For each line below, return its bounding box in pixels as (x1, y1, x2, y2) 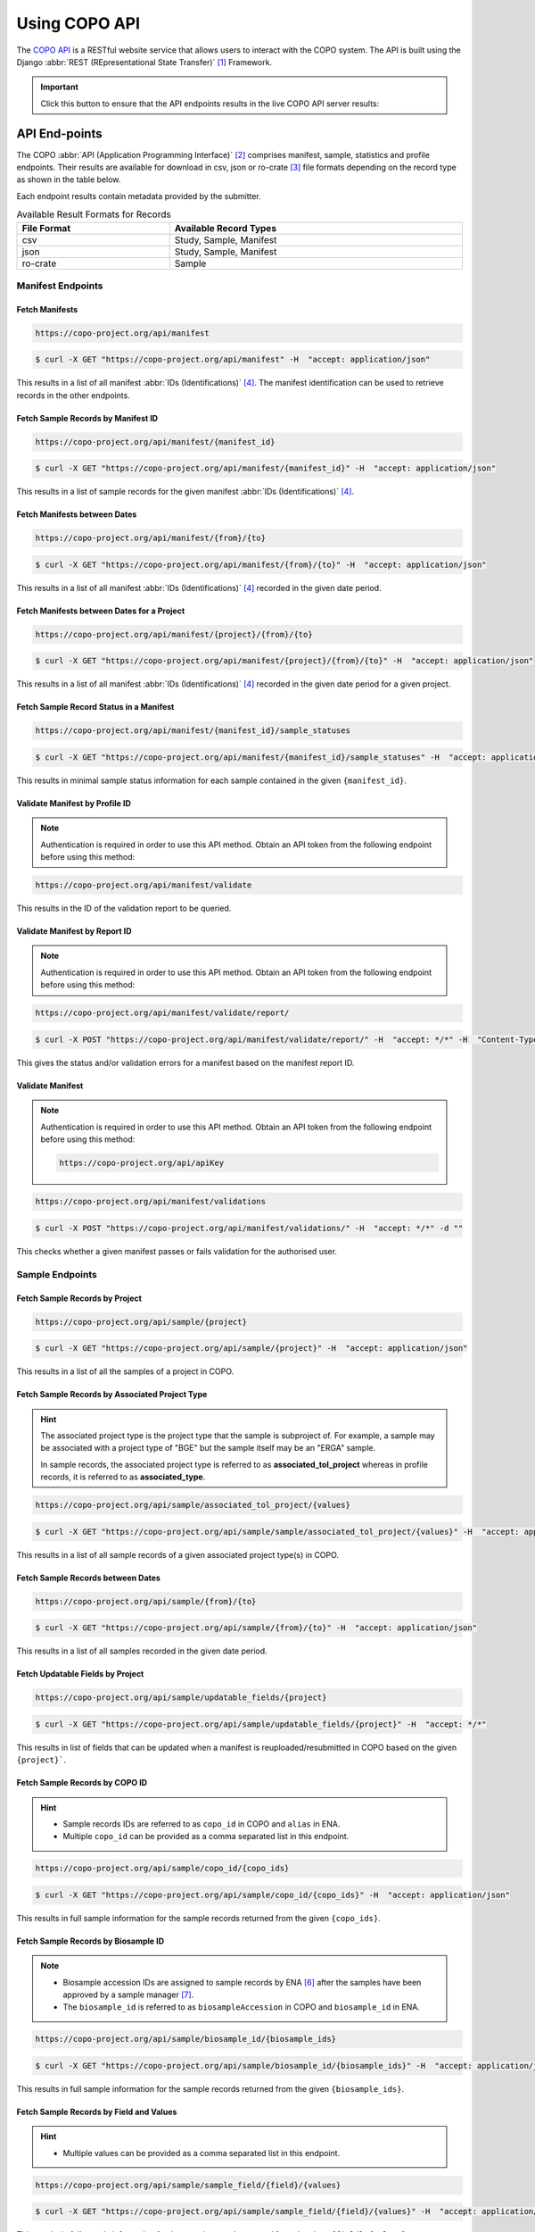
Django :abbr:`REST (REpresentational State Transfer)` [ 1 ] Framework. (16, 56, 272, 67)
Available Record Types (174, 221, 276, 234)
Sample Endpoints (16, 1268, 97, 1280)
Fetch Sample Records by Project (16, 1293, 143, 1303)
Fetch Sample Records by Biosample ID (16, 1936, 165, 1946)
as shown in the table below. (16, 174, 121, 185)
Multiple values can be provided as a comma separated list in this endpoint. (62, 2147, 341, 2158)
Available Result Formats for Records (16, 208, 171, 221)
